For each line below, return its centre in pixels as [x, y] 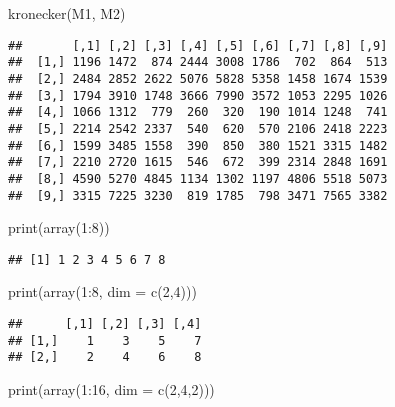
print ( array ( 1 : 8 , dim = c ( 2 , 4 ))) [102, 291]
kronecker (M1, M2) [67, 13]
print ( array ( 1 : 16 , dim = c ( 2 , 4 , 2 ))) [111, 388]
